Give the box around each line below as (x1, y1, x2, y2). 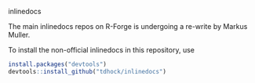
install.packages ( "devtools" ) (8, 60, 107, 68)
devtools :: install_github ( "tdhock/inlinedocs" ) (8, 67, 167, 75)
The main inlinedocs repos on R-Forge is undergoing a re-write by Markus (8, 22, 248, 31)
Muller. (8, 31, 31, 39)
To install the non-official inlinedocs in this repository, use (8, 45, 195, 54)
